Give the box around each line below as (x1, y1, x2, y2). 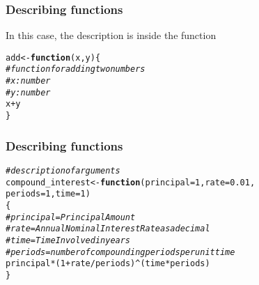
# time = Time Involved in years (6, 235, 131, 245)
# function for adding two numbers (6, 64, 146, 75)
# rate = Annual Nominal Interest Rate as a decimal (6, 224, 210, 234)
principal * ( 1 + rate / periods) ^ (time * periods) (6, 259, 210, 269)
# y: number (6, 87, 51, 98)
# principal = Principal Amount (6, 212, 136, 222)
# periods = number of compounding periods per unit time (6, 247, 235, 257)
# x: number (6, 76, 51, 86)
